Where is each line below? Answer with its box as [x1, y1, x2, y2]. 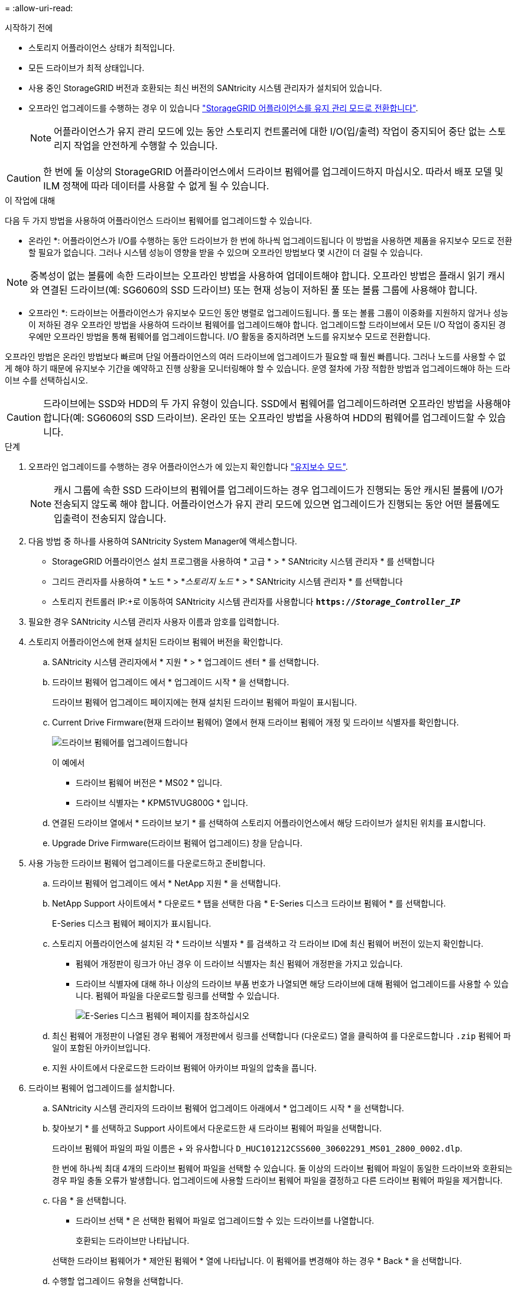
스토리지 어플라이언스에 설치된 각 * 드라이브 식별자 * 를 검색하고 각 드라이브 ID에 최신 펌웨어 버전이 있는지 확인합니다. [52, 939, 483, 949]
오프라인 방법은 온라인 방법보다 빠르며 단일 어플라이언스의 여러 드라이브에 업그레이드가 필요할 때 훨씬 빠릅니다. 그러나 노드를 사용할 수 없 [5, 351, 506, 362]
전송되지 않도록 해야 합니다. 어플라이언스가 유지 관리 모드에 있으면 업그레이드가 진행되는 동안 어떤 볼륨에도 [54, 498, 500, 510]
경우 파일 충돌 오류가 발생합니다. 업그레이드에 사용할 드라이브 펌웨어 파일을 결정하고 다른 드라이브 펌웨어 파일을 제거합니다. [52, 1175, 503, 1185]
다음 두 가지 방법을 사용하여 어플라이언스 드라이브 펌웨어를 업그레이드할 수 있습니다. [5, 215, 312, 225]
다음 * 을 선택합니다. [52, 1195, 126, 1205]
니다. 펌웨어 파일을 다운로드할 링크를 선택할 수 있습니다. [76, 991, 279, 1001]
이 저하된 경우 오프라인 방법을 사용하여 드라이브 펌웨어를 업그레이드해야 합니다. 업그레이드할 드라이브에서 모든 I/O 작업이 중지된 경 [28, 320, 506, 330]
